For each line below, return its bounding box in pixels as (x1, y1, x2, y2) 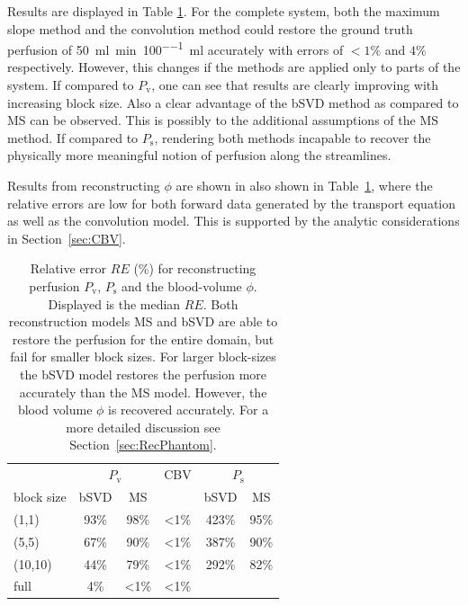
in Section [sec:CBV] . (7, 228, 126, 247)
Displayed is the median (48, 294, 181, 313)
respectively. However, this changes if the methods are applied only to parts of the (7, 58, 461, 76)
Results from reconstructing (7, 176, 160, 194)
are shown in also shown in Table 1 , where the (175, 176, 433, 194)
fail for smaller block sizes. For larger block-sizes (10, 347, 276, 366)
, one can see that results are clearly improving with (151, 76, 439, 94)
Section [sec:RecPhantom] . (69, 435, 217, 454)
